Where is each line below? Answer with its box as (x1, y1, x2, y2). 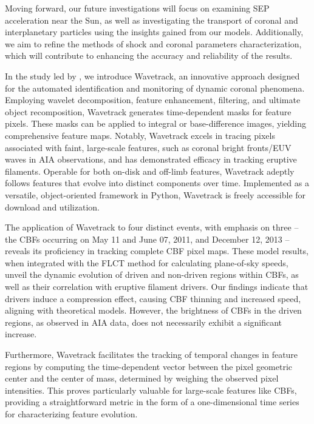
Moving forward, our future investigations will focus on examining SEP (5, 2, 270, 14)
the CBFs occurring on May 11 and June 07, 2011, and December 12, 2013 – (5, 232, 290, 245)
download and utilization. (5, 200, 100, 213)
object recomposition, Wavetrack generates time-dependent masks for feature (5, 105, 292, 118)
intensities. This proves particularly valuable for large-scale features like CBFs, (5, 383, 297, 396)
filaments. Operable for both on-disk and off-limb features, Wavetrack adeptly (5, 164, 295, 177)
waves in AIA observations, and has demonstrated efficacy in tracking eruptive (5, 153, 297, 166)
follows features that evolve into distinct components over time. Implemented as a (5, 177, 309, 189)
